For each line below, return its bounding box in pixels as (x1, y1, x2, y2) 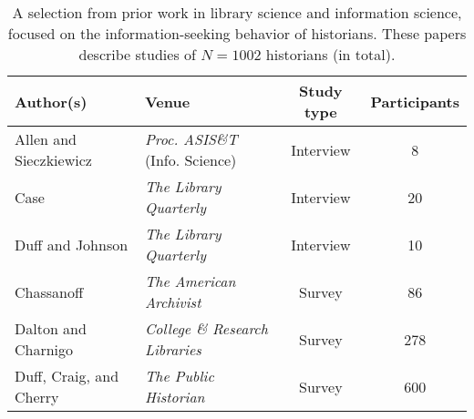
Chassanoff (15, 281, 84, 302)
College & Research (144, 318, 268, 339)
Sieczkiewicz (15, 149, 92, 170)
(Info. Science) (144, 149, 237, 170)
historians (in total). (265, 44, 396, 65)
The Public (144, 365, 214, 386)
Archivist (144, 291, 201, 312)
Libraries (144, 339, 201, 360)
